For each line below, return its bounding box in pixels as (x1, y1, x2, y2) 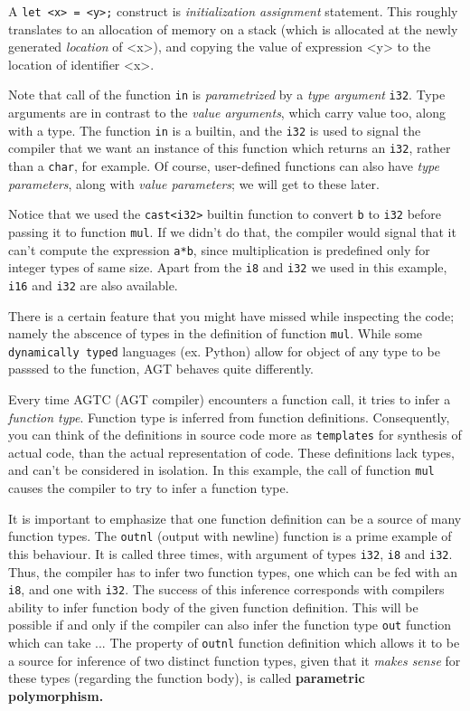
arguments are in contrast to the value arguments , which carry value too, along (8, 103, 446, 122)
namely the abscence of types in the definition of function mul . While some (8, 324, 423, 343)
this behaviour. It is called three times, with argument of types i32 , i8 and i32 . (8, 544, 453, 563)
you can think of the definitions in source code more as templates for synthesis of (8, 425, 462, 444)
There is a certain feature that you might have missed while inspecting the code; (8, 306, 455, 325)
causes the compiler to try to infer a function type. (8, 479, 289, 498)
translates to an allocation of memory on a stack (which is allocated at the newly (8, 19, 458, 38)
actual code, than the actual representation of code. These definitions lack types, (8, 442, 455, 461)
